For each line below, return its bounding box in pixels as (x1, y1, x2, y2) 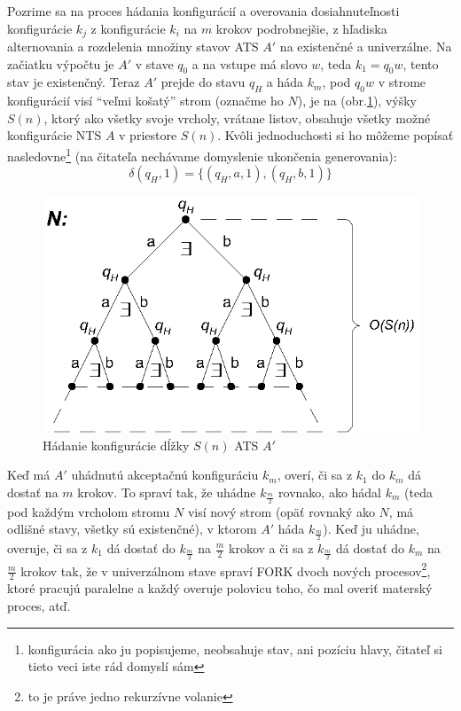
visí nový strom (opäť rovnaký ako (187, 502, 375, 520)
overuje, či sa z (7, 539, 88, 557)
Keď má (7, 465, 51, 484)
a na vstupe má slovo (191, 54, 308, 73)
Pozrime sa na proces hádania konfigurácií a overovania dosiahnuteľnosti (7, 2, 400, 20)
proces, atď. (7, 596, 71, 614)
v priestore (119, 126, 177, 145)
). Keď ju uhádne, (323, 520, 419, 538)
